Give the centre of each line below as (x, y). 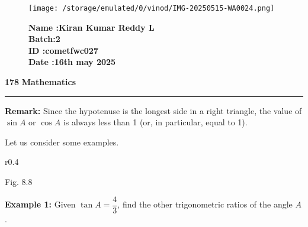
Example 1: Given (40, 204)
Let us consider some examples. (62, 142)
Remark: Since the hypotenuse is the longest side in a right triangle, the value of (153, 110)
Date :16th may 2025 (72, 62)
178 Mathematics (40, 82)
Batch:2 (44, 39)
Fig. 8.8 (19, 181)
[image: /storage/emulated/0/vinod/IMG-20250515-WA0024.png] (152, 8)
